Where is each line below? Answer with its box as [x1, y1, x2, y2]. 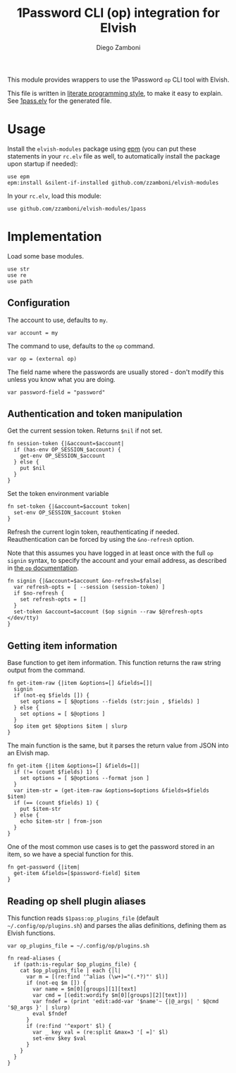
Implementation [7, 229, 102, 244]
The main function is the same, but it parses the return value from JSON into [7, 741, 229, 750]
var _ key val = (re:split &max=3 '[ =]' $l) [32, 1029, 169, 1036]
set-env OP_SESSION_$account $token [13, 509, 121, 516]
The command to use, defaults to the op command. [7, 342, 155, 350]
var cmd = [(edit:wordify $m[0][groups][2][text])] [32, 992, 188, 999]
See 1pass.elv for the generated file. [7, 97, 112, 105]
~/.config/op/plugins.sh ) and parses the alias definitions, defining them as [7, 922, 227, 930]
